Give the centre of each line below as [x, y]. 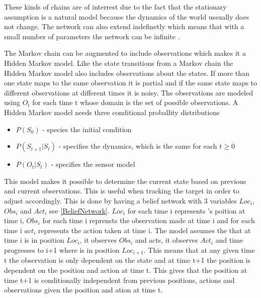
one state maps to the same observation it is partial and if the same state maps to [131, 83]
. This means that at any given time [199, 250]
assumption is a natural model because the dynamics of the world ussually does [127, 16]
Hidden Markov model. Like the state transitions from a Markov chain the [119, 63]
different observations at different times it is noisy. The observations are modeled [128, 92]
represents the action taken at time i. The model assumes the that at [144, 230]
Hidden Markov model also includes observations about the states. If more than [127, 73]
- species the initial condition [87, 129]
